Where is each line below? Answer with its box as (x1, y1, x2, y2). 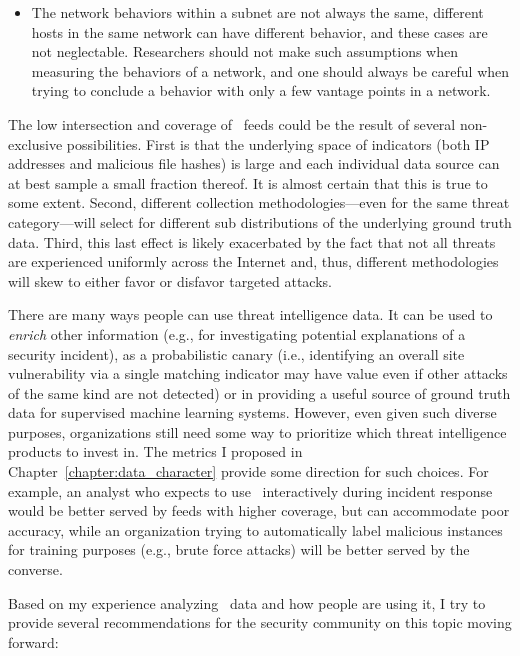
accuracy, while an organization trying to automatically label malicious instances (8, 519, 503, 540)
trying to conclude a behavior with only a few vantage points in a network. (31, 80, 491, 101)
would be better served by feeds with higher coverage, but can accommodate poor (8, 500, 510, 521)
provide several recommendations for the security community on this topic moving (8, 612, 512, 633)
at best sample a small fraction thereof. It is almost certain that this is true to (8, 172, 488, 193)
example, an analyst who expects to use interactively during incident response (8, 480, 493, 501)
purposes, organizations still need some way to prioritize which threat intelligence (8, 421, 507, 442)
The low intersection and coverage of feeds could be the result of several (8, 113, 456, 134)
